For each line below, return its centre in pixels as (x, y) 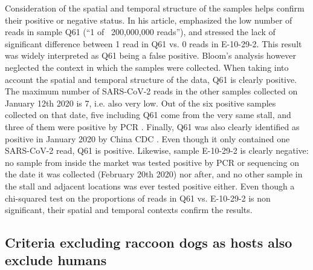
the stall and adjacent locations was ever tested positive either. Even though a (150, 186)
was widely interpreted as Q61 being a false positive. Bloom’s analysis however (150, 55)
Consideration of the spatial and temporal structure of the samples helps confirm (155, 8)
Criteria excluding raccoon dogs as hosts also (149, 242)
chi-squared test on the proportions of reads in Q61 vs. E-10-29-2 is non (138, 198)
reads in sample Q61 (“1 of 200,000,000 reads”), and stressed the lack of (140, 32)
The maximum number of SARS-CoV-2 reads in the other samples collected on (151, 91)
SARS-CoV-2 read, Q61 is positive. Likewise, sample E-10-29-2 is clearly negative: (157, 150)
